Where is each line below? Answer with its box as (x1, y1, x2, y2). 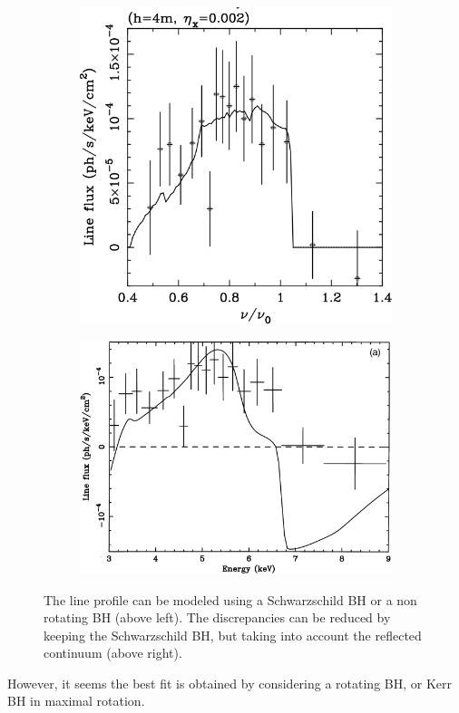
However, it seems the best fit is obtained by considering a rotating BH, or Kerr (7, 673, 452, 692)
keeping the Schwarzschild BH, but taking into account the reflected (44, 625, 422, 644)
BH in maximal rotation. (7, 691, 145, 710)
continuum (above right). (44, 643, 182, 662)
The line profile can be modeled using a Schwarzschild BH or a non (44, 590, 417, 609)
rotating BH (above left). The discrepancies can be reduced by (44, 608, 391, 627)
